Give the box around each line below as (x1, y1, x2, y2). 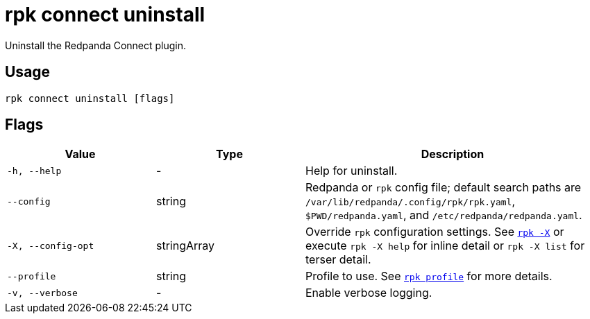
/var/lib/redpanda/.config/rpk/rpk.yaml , (305, 194, 516, 209)
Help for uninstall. (305, 164, 398, 178)
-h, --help (7, 165, 62, 176)
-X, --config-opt (7, 240, 94, 251)
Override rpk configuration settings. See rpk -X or (305, 225, 564, 239)
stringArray (156, 239, 215, 253)
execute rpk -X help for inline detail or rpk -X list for (305, 239, 585, 253)
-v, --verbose (7, 287, 78, 298)
